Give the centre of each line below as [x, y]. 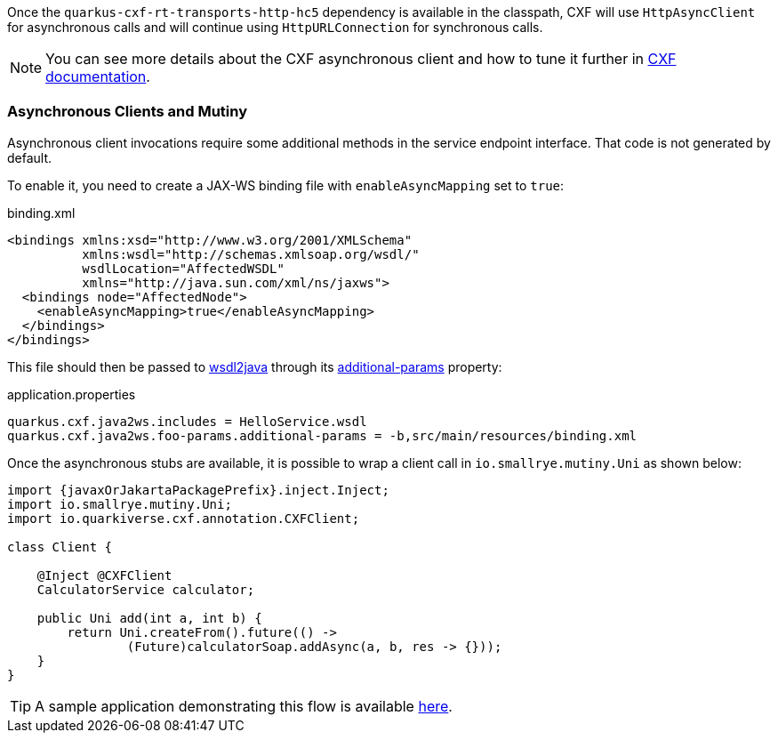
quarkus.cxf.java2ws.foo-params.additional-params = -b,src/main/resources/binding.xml [322, 435]
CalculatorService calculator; [146, 589]
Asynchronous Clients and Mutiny [128, 112]
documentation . [98, 76]
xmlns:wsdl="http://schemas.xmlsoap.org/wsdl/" [251, 254]
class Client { [60, 547]
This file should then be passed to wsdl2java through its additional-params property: [255, 366]
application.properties [72, 394]
